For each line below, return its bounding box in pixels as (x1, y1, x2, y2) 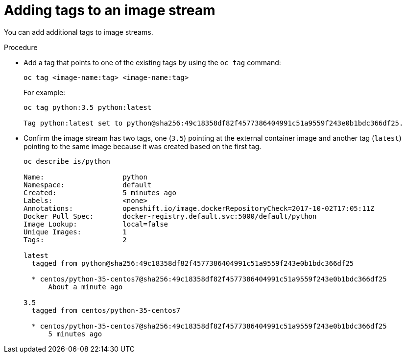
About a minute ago (48, 282, 123, 291)
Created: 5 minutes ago (24, 188, 176, 197)
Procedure (4, 43, 38, 51)
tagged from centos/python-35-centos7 (31, 306, 181, 314)
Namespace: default (24, 180, 152, 189)
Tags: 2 (24, 235, 127, 244)
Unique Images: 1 (24, 228, 127, 236)
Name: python (24, 173, 147, 181)
